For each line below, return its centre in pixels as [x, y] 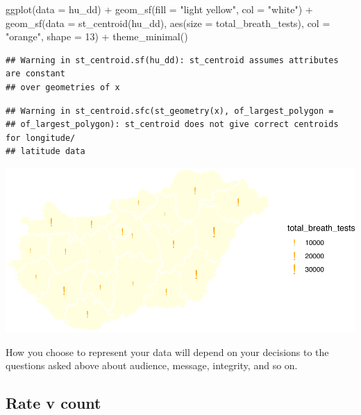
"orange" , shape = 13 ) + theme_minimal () [97, 36]
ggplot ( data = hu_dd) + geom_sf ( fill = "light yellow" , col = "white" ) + [159, 9]
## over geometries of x [63, 87]
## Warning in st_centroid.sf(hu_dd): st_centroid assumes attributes [172, 60]
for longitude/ [41, 138]
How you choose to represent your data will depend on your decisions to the [167, 352]
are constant [35, 74]
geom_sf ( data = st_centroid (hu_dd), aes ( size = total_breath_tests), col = [168, 23]
